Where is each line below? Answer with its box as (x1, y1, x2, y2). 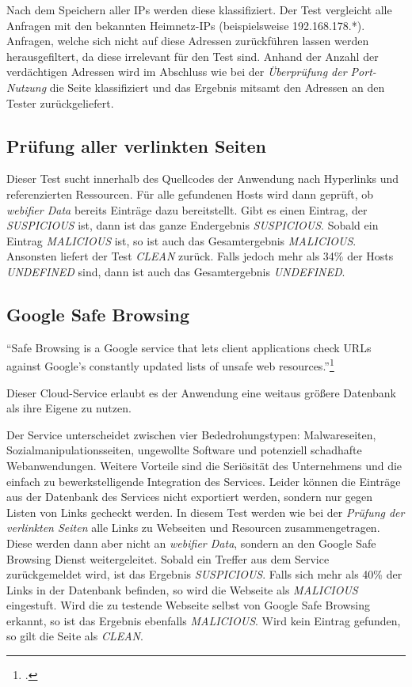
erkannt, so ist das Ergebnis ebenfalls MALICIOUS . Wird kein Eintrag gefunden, (6, 612, 401, 628)
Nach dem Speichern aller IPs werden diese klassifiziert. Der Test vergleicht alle (6, 2, 392, 17)
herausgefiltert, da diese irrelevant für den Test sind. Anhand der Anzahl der (6, 47, 379, 64)
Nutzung (6, 78, 47, 95)
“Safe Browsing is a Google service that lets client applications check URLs (6, 339, 372, 355)
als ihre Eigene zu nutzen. (6, 400, 132, 416)
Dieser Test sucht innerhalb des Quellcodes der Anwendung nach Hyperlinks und (6, 170, 399, 187)
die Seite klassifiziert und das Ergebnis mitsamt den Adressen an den (49, 78, 385, 95)
